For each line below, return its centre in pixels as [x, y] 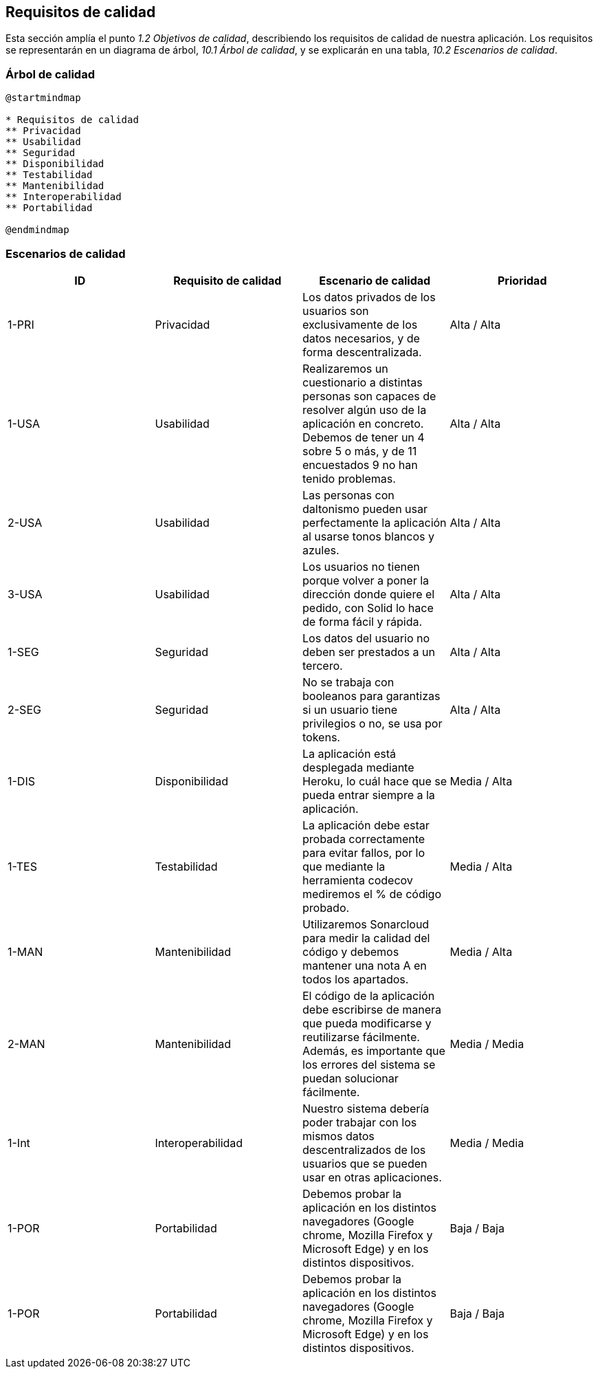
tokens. [321, 737]
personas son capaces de [369, 396]
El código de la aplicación [369, 995]
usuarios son [336, 310]
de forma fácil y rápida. [363, 621]
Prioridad [522, 280]
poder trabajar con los [360, 1122]
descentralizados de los [364, 1149]
